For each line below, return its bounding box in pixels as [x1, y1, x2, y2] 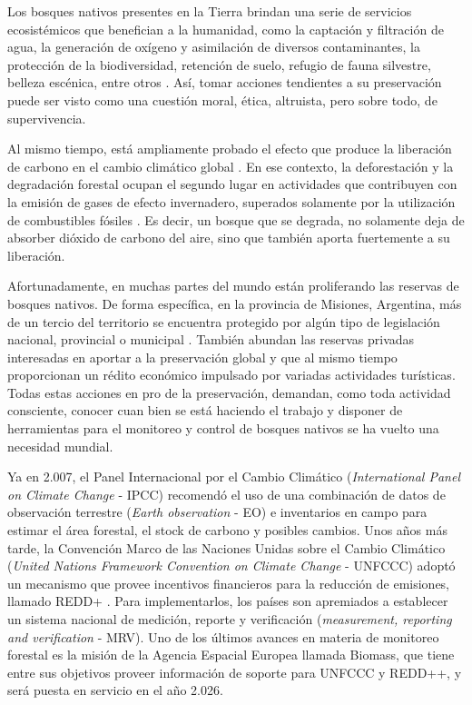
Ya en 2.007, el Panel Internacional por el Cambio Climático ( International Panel [7, 467, 460, 486]
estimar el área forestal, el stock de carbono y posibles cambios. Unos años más [7, 521, 447, 540]
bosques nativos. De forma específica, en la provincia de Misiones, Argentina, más [7, 293, 462, 313]
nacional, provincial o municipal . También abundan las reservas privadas [7, 330, 415, 349]
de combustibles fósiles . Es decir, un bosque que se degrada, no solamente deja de [7, 210, 465, 229]
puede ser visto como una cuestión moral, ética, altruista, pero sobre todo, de [7, 90, 438, 109]
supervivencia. [7, 108, 86, 127]
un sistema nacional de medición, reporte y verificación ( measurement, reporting [7, 610, 452, 628]
